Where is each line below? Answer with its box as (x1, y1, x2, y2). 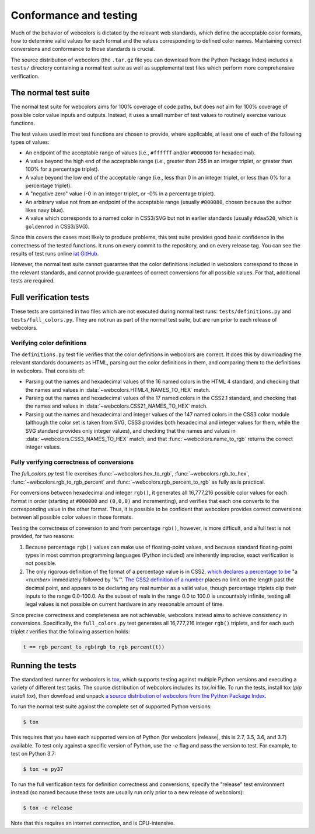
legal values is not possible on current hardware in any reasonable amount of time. (25, 601, 224, 608)
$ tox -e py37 (23, 766, 64, 772)
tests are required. (10, 277, 55, 284)
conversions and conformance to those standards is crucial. (10, 46, 155, 53)
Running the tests (10, 660, 77, 670)
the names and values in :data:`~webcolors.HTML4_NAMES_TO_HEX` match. (25, 386, 211, 393)
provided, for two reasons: (10, 533, 75, 540)
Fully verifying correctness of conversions (10, 458, 134, 466)
